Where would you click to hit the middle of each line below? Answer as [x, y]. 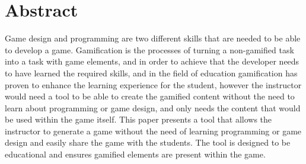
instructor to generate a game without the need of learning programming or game [153, 131]
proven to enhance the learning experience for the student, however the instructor [153, 84]
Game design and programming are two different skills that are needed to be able [153, 38]
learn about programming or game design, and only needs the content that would [153, 107]
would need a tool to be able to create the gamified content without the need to [150, 96]
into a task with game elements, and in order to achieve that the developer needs [152, 61]
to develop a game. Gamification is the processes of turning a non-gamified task [149, 49]
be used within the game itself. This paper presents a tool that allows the [138, 119]
